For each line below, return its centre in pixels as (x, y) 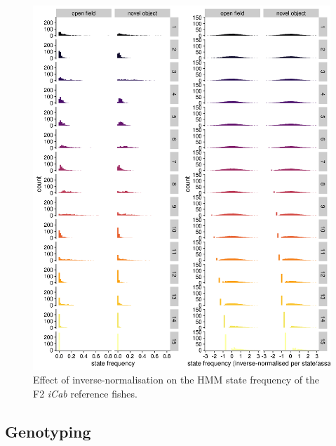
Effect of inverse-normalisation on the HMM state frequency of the (176, 380)
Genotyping (48, 431)
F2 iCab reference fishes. (85, 393)
